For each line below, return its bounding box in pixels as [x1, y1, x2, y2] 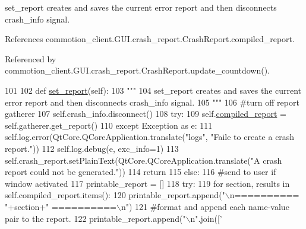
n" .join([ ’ [190, 212, 222, 224]
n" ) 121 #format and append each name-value [121, 200, 289, 212]
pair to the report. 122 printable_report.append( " [5, 212, 186, 224]
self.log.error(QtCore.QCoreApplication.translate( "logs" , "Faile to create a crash [5, 131, 295, 143]
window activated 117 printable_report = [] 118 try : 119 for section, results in [5, 177, 290, 189]
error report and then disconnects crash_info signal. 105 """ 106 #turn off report [5, 96, 299, 108]
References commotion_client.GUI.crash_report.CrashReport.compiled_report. [5, 33, 295, 45]
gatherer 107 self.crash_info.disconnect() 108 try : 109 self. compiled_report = [5, 107, 286, 120]
